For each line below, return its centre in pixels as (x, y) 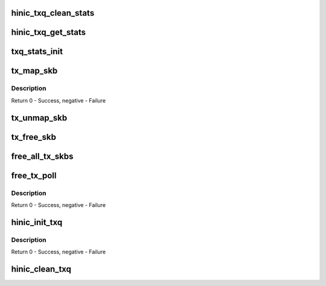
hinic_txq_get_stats (49, 32)
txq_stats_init (37, 52)
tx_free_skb (34, 137)
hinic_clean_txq (41, 269)
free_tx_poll (34, 175)
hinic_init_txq (37, 222)
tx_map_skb (34, 71)
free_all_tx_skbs (42, 156)
